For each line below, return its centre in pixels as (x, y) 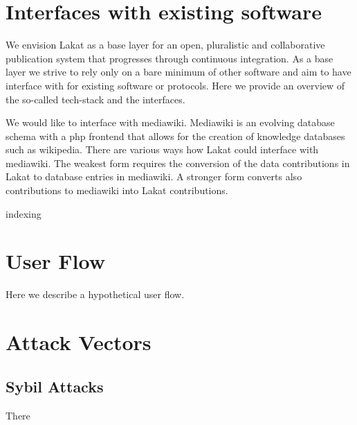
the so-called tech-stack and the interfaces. (95, 99)
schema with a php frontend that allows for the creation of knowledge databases (175, 136)
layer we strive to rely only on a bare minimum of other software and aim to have (178, 72)
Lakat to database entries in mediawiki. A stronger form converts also (154, 176)
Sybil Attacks (55, 386)
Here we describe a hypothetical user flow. (95, 294)
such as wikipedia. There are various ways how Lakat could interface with (162, 149)
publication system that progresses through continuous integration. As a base (170, 58)
